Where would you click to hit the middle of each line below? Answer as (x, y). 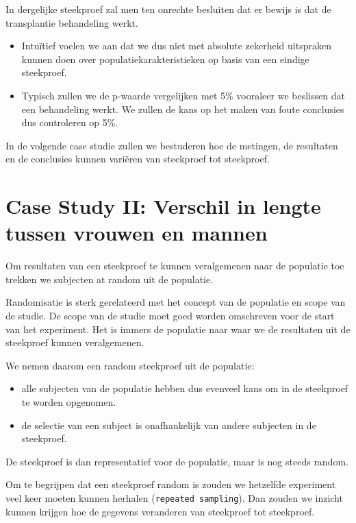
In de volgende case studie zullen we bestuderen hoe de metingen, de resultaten (172, 145)
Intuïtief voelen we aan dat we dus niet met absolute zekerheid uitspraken (176, 46)
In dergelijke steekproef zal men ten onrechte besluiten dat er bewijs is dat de (168, 9)
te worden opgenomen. (69, 402)
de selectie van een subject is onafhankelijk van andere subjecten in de (169, 425)
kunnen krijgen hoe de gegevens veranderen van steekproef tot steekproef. (160, 511)
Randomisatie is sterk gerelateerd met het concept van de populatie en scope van (176, 302)
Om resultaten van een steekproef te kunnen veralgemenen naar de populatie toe (175, 266)
